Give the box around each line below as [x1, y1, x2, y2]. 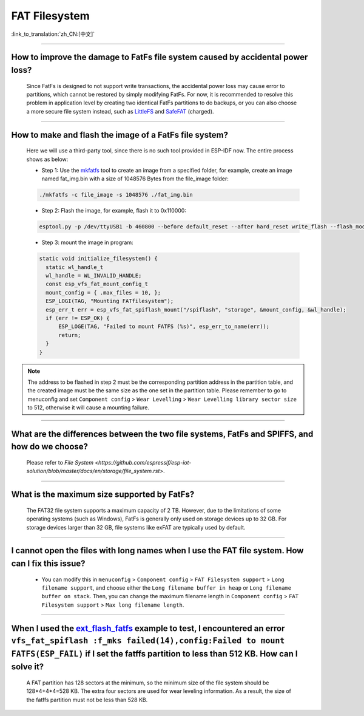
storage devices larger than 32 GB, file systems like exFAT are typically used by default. [26, 523, 246, 531]
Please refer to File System [26, 459, 94, 466]
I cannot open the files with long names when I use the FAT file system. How [11, 545, 304, 556]
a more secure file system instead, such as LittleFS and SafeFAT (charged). [26, 107, 215, 115]
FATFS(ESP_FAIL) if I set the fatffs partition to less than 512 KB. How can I [11, 649, 298, 659]
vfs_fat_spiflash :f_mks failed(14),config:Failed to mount [11, 636, 285, 646]
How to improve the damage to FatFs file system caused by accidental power [11, 52, 308, 63]
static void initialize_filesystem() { [39, 255, 158, 262]
